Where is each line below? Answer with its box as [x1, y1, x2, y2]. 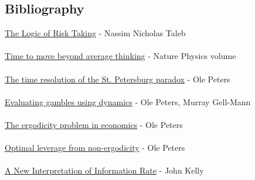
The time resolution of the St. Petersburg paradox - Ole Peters [5, 72, 230, 85]
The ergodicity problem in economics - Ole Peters [5, 118, 183, 130]
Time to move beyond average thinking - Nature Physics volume [5, 50, 236, 62]
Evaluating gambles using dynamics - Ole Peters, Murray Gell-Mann [5, 95, 251, 108]
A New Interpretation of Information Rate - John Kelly [5, 164, 204, 176]
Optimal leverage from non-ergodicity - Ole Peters [5, 141, 185, 154]
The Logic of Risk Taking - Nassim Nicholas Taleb [5, 27, 186, 39]
